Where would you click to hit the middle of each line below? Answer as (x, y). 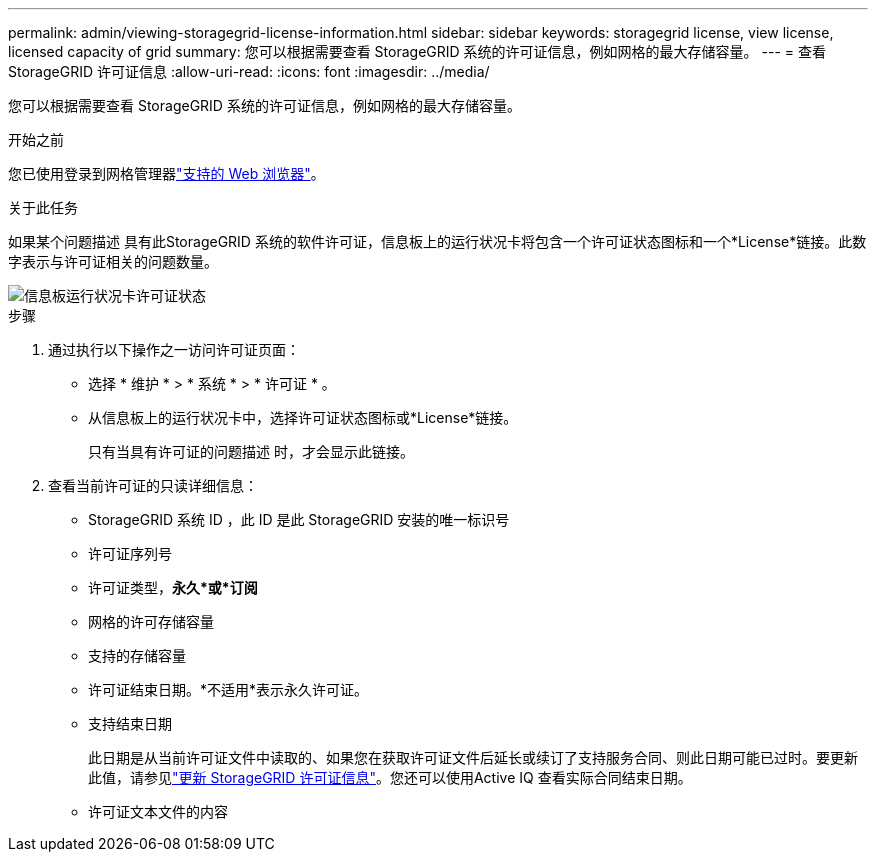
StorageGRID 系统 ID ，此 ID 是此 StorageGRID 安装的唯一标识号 (299, 519)
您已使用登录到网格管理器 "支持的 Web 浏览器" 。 (166, 173)
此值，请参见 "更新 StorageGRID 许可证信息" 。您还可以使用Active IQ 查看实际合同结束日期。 (390, 777)
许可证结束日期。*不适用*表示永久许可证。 (228, 689)
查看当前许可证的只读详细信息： (153, 485)
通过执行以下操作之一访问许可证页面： (174, 349)
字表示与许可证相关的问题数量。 (113, 261)
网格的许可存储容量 (151, 621)
